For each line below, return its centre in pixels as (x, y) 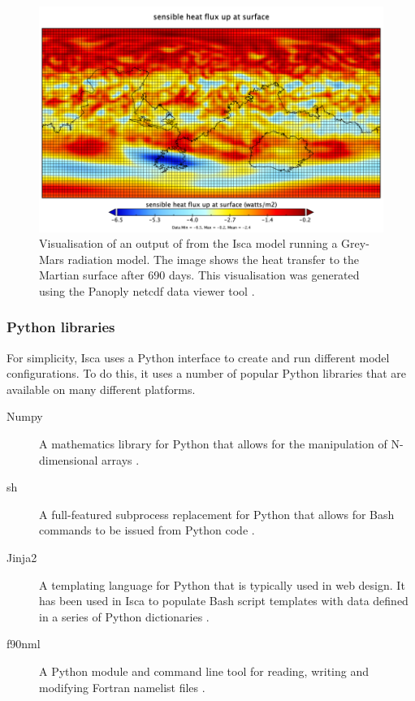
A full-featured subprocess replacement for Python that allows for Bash (217, 514)
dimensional (69, 459)
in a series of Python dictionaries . (124, 616)
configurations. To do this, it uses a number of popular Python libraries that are (207, 373)
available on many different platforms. (101, 389)
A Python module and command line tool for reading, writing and (204, 671)
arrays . (121, 459)
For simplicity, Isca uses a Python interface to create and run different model (198, 357)
